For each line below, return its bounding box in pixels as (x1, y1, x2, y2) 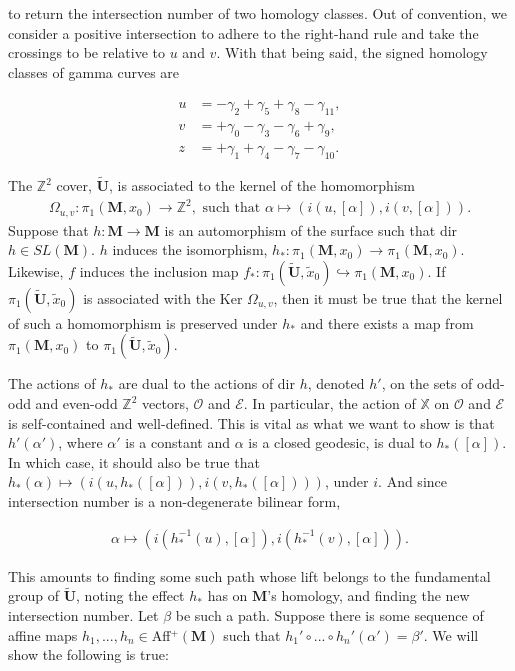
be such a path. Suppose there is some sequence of (175, 605, 484, 626)
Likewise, (8, 260, 64, 281)
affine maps (8, 624, 78, 645)
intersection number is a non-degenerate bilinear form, (8, 491, 341, 511)
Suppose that (8, 219, 89, 240)
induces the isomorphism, (112, 239, 268, 260)
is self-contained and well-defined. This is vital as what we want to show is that (8, 412, 495, 433)
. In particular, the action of (243, 393, 416, 414)
